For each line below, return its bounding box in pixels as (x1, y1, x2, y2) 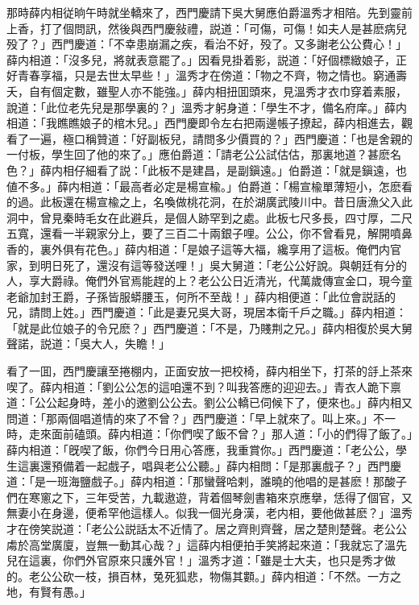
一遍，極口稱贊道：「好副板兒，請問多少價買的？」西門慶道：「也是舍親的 (28, 130, 413, 147)
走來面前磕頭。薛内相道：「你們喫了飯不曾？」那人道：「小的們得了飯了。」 (28, 425, 413, 442)
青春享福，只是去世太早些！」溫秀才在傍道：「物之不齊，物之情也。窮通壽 (17, 67, 407, 84)
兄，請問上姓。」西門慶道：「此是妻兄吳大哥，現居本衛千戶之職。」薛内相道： (6, 304, 407, 321)
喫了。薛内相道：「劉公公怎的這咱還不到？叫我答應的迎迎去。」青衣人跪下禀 (6, 378, 401, 395)
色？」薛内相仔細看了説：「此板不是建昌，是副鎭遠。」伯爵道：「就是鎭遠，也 (6, 161, 407, 178)
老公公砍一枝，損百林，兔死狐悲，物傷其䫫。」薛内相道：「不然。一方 (28, 567, 390, 584)
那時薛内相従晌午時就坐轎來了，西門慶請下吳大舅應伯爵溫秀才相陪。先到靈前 (6, 4, 413, 20)
